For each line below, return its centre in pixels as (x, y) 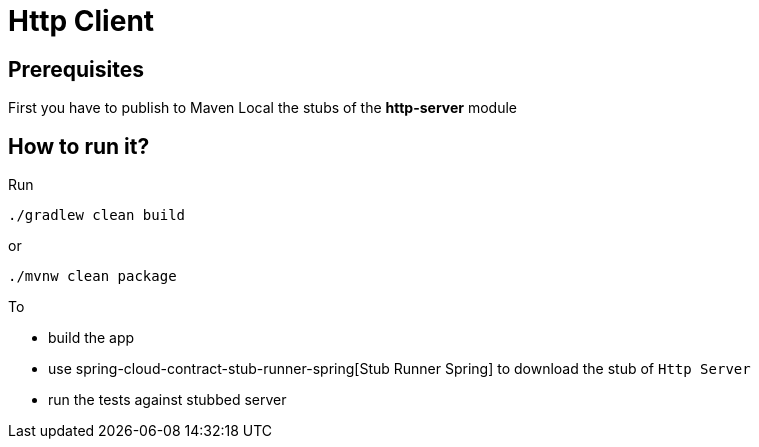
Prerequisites (76, 69)
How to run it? (79, 146)
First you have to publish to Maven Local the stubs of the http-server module (262, 108)
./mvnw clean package (92, 276)
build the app (91, 338)
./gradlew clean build (97, 215)
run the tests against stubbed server (167, 400)
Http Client (81, 21)
